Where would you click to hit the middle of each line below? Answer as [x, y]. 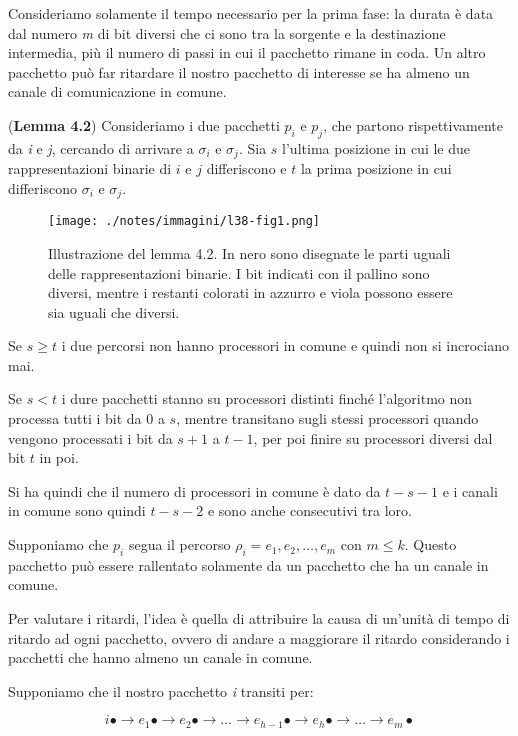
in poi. [59, 457]
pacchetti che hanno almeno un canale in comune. [160, 657]
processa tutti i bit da [75, 418]
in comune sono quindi [77, 510]
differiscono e [246, 168]
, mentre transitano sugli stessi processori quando [327, 418]
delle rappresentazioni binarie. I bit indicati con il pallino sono [239, 272]
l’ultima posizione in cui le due [376, 147]
